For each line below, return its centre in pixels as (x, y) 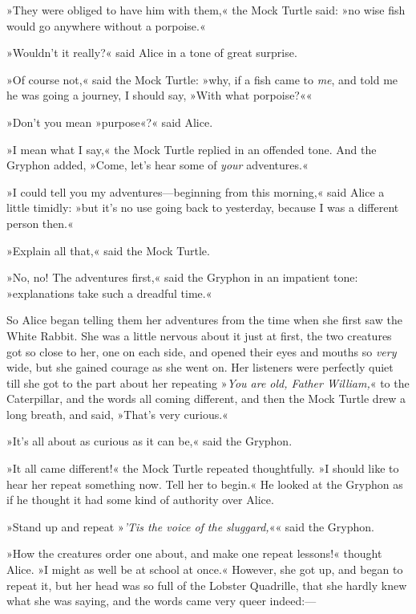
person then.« (40, 223)
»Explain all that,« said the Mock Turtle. (108, 250)
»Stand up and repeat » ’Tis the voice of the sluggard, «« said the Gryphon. (190, 526)
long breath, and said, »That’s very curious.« (117, 414)
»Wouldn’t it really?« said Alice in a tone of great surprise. (152, 53)
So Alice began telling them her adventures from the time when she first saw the (204, 320)
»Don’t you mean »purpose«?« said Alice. (110, 122)
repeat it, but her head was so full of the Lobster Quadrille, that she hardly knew (207, 585)
